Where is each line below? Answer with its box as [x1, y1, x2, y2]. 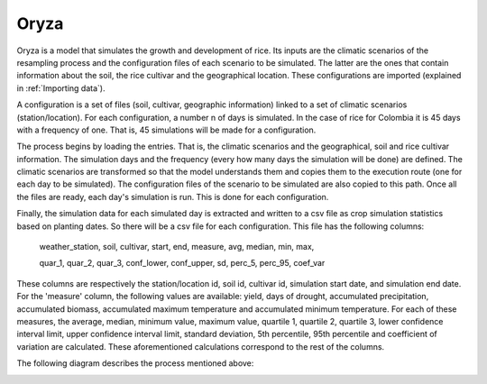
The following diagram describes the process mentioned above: [16, 358, 254, 369]
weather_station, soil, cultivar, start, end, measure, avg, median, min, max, [39, 242, 315, 252]
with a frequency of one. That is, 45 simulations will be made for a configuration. [16, 124, 317, 135]
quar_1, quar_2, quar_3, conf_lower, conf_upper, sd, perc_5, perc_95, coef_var [39, 258, 326, 269]
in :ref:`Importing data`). [16, 82, 106, 94]
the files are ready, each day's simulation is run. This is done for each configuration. [16, 191, 329, 202]
